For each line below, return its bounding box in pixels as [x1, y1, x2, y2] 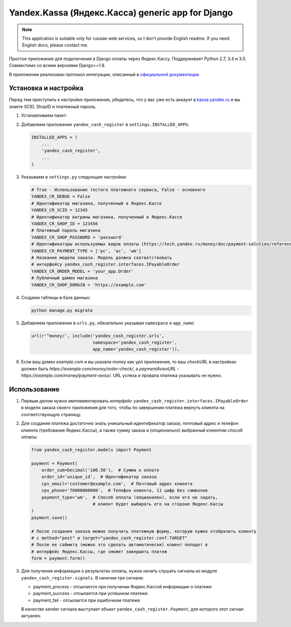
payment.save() [31, 514, 67, 520]
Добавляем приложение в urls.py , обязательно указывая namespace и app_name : [21, 320, 195, 326]
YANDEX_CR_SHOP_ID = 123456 [31, 221, 98, 226]
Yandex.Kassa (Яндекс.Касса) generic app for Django [9, 7, 233, 18]
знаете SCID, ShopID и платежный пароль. [9, 103, 97, 109]
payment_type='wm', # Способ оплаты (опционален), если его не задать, [41, 495, 218, 500]
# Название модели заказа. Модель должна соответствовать [31, 255, 172, 260]
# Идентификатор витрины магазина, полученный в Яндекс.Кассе [31, 214, 182, 220]
